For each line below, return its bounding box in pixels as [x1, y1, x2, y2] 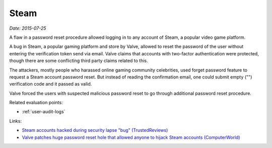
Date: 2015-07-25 [9, 25, 46, 31]
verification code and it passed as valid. [9, 81, 92, 87]
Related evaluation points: [9, 100, 63, 106]
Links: [9, 118, 22, 124]
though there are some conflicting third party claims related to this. [9, 58, 148, 64]
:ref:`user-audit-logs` [22, 109, 65, 115]
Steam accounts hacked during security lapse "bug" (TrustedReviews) [22, 127, 168, 133]
